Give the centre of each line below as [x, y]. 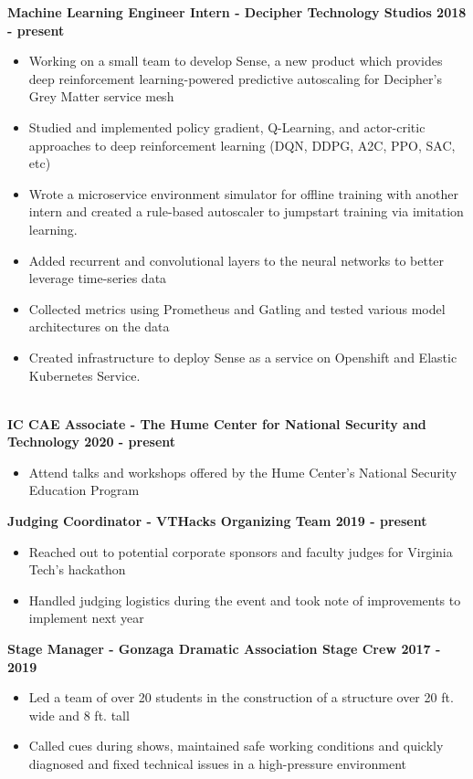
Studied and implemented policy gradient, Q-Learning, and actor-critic [227, 126]
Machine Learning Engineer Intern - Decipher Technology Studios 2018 [237, 12]
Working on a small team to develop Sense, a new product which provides [236, 61]
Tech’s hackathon [77, 569]
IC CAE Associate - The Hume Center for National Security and [217, 423]
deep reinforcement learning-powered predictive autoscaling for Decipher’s [235, 78]
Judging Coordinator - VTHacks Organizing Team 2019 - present [217, 521]
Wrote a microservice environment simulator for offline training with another [244, 193]
